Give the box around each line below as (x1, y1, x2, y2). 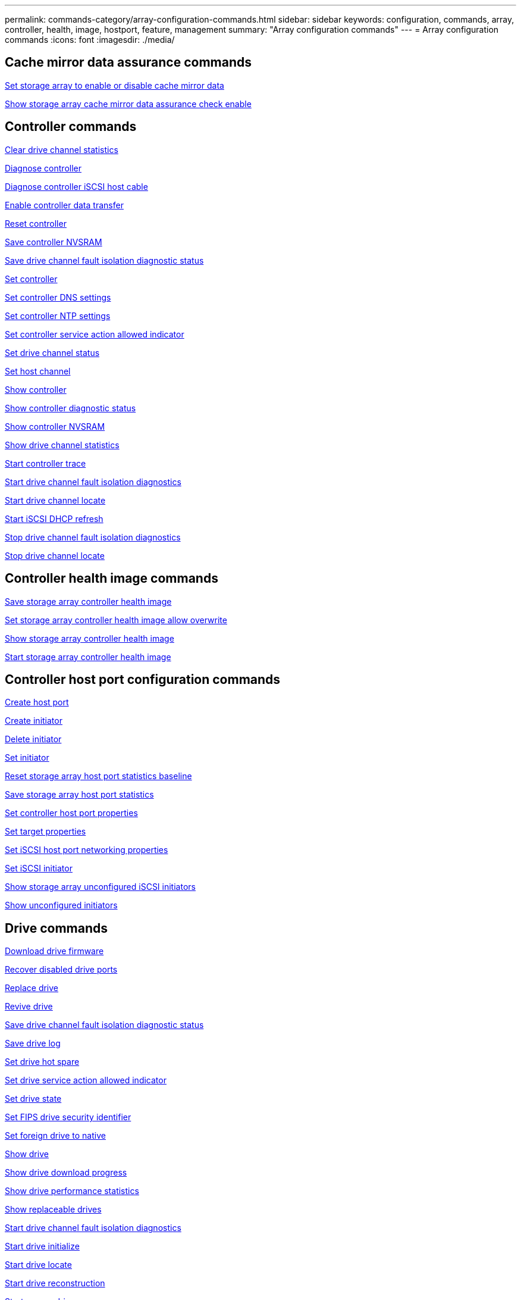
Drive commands (5, 920, 108, 936)
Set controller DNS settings (5, 292, 111, 302)
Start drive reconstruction (5, 1278, 105, 1289)
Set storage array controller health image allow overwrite (5, 614, 227, 625)
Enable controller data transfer (5, 199, 124, 210)
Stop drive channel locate (5, 550, 105, 561)
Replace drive (5, 983, 59, 993)
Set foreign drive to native (5, 1130, 106, 1141)
